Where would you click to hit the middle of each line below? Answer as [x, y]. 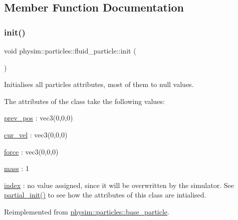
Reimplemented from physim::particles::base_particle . [87, 211]
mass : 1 [17, 168]
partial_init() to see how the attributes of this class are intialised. [105, 195]
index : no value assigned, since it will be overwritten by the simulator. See [119, 185]
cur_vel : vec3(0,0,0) [36, 134]
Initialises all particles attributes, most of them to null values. [99, 84]
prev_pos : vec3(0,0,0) [39, 118]
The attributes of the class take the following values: [84, 101]
